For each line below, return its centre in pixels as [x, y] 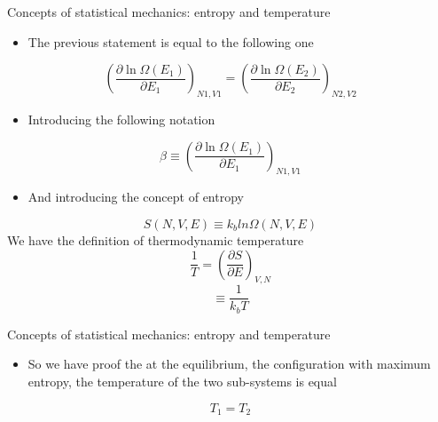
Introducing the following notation [121, 119]
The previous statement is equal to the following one [171, 41]
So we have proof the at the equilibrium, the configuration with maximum [229, 364]
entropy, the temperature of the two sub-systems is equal [182, 382]
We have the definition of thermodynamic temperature [156, 239]
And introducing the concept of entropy [136, 197]
